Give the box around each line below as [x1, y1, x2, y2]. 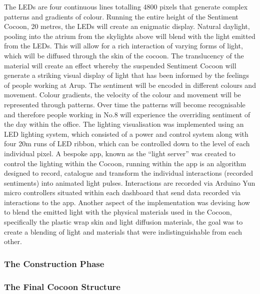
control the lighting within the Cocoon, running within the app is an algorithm [4, 158, 246, 168]
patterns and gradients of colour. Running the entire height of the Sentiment [4, 11, 238, 21]
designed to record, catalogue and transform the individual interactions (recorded [4, 168, 253, 178]
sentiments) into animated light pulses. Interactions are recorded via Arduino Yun [4, 177, 255, 188]
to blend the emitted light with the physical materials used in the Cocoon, [4, 207, 232, 217]
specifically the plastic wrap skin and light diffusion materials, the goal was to [4, 217, 243, 227]
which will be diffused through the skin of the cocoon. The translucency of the [4, 50, 244, 60]
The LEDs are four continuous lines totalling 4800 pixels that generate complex [4, 1, 248, 11]
